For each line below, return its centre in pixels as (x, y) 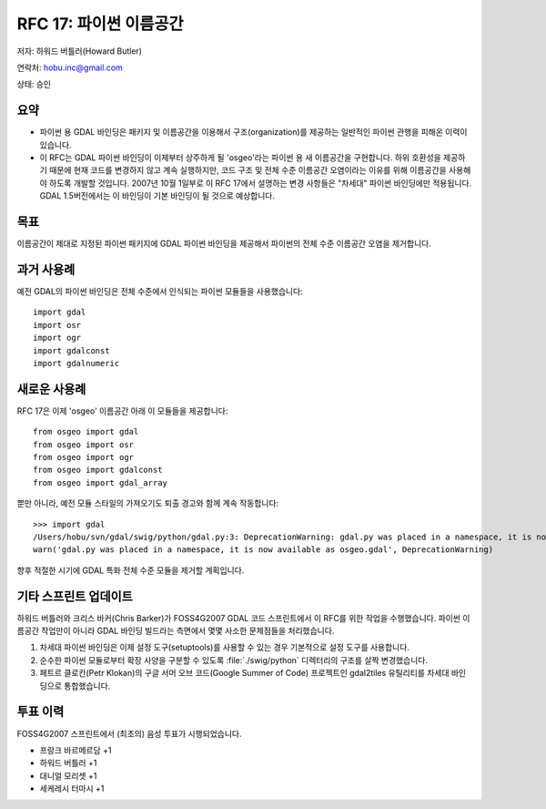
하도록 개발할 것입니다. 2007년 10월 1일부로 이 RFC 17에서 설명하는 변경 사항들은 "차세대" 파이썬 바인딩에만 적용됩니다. (260, 183)
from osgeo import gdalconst (98, 470)
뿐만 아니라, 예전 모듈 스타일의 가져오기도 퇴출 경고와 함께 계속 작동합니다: (148, 503)
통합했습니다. (87, 686)
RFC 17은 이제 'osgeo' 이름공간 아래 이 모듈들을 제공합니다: (122, 411)
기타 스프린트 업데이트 (75, 596)
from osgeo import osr (84, 445)
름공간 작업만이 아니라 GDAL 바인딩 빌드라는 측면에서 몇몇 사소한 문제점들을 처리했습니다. (176, 631)
